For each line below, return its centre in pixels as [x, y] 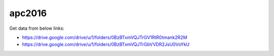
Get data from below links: [37, 28]
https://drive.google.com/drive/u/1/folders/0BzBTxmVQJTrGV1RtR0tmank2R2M [105, 37]
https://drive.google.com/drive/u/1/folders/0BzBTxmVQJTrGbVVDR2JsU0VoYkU [106, 44]
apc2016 [28, 13]
